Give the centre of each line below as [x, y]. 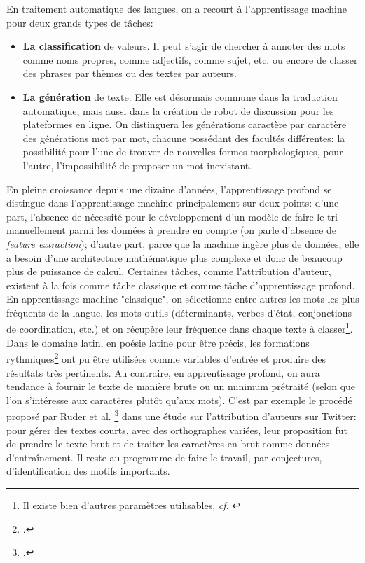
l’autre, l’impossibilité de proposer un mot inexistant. [137, 165]
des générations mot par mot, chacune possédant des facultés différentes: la [184, 138]
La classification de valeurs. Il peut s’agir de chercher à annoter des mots [184, 46]
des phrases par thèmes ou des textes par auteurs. [130, 73]
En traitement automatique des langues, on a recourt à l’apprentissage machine [177, 8]
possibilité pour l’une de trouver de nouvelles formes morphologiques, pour [183, 152]
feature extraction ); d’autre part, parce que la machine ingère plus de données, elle [183, 243]
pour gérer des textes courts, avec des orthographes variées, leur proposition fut [177, 430]
